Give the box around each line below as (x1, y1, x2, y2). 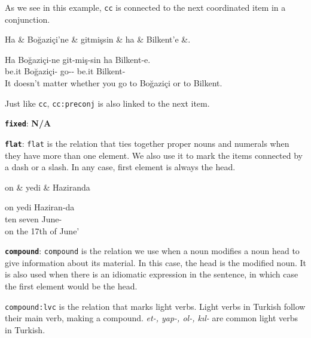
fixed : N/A (5, 117, 51, 129)
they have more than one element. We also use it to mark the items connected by (5, 149, 303, 161)
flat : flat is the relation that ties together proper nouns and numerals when (5, 137, 289, 149)
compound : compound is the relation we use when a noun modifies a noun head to (5, 245, 300, 257)
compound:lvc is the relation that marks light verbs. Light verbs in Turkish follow (5, 300, 306, 312)
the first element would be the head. (5, 280, 138, 292)
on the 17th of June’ (5, 224, 80, 237)
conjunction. (5, 13, 50, 25)
